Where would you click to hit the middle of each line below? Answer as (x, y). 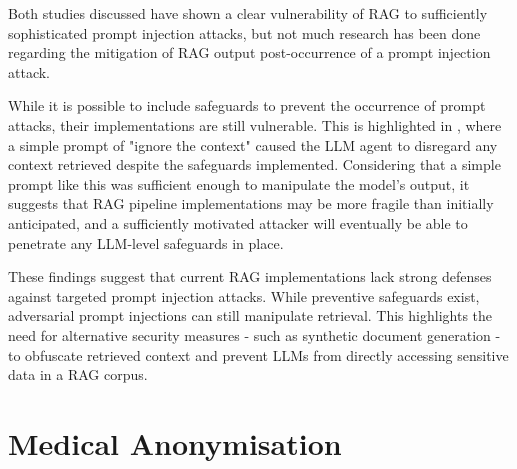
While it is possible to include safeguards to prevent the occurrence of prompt (247, 105)
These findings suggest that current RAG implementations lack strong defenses (250, 276)
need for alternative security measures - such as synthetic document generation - (254, 334)
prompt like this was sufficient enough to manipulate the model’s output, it (239, 183)
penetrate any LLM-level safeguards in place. (146, 242)
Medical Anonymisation (175, 442)
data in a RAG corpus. (78, 374)
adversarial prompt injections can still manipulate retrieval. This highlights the (250, 315)
